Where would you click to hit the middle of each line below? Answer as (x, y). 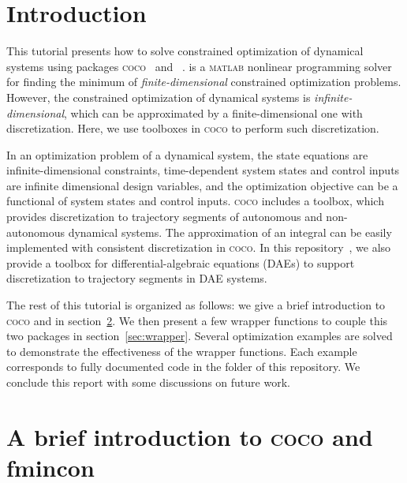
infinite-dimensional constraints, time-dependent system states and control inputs (203, 170)
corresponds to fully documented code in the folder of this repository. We (183, 367)
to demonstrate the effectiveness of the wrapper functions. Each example (182, 351)
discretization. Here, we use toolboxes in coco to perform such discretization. (193, 128)
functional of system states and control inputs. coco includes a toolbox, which (195, 201)
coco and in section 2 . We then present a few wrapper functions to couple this (197, 320)
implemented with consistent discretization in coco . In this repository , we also (199, 247)
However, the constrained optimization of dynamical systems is (159, 97)
